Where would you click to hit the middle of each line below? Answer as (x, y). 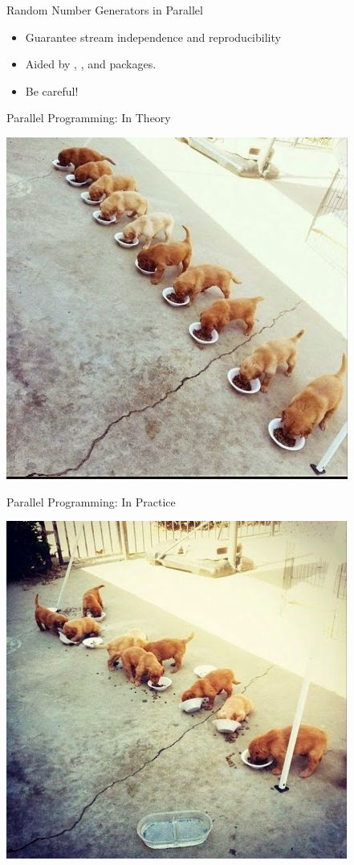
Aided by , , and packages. (91, 64)
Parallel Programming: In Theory (89, 118)
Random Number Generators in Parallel (105, 10)
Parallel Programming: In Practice (91, 501)
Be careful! (52, 90)
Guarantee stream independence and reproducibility (153, 37)
